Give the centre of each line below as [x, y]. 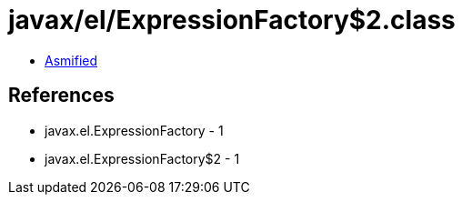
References [61, 96]
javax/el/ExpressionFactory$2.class [232, 20]
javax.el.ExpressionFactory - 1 [134, 130]
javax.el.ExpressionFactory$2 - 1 [142, 158]
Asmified [71, 60]
